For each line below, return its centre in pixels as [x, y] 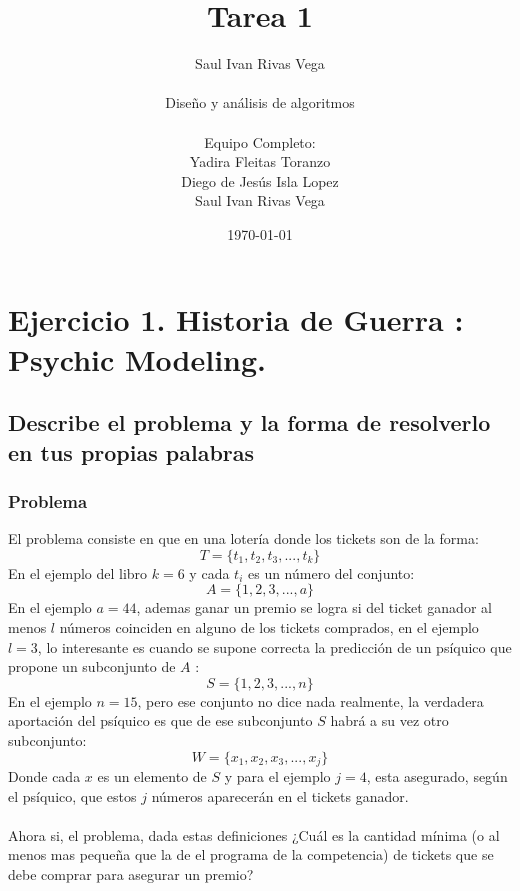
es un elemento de [152, 776]
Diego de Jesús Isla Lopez [260, 180]
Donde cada [44, 776]
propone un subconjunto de [92, 666]
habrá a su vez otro [389, 720]
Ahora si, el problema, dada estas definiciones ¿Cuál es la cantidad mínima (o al [254, 834]
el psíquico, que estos [72, 795]
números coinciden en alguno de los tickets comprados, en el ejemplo [269, 627]
